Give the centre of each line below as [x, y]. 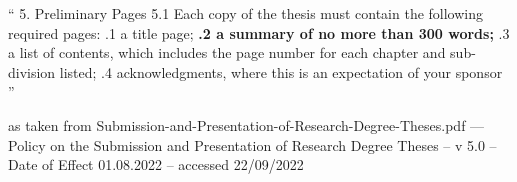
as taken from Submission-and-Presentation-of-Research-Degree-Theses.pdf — [246, 124]
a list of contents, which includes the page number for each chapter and [227, 52]
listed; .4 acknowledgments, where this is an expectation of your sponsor [281, 71]
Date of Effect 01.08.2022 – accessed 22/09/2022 [156, 164]
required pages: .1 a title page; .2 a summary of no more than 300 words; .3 [259, 32]
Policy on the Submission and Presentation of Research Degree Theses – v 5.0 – [252, 144]
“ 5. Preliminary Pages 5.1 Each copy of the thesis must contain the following [246, 13]
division [32, 71]
